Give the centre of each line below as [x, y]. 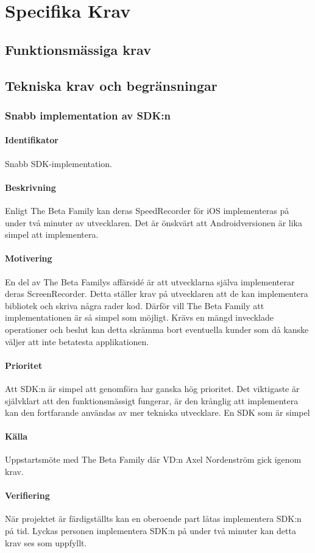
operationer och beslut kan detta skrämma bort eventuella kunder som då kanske [157, 329]
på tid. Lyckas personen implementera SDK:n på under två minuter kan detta [150, 531]
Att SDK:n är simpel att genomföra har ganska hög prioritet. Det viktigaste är [152, 388]
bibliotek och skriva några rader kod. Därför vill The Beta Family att [135, 305]
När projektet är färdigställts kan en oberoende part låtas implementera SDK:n [153, 519]
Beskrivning [30, 187]
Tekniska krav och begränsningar [111, 85]
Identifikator [32, 140]
